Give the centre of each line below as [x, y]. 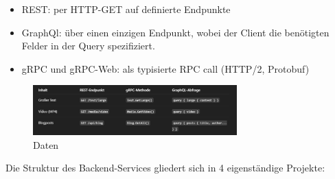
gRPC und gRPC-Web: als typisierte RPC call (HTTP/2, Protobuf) [165, 68]
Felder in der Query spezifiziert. [88, 46]
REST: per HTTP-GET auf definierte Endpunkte [126, 9]
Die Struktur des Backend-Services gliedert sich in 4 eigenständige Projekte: [165, 168]
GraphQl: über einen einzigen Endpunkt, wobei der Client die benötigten [175, 32]
